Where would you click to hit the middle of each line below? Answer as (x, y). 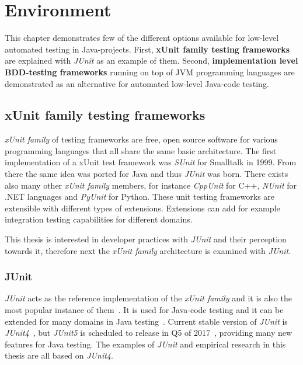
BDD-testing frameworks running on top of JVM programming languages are (150, 72)
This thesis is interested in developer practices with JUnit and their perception (146, 239)
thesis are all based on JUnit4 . (59, 355)
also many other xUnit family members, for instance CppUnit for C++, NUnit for (151, 185)
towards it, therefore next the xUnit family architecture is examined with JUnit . (148, 250)
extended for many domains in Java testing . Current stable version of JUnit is (146, 321)
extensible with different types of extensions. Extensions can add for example (142, 208)
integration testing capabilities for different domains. (99, 219)
